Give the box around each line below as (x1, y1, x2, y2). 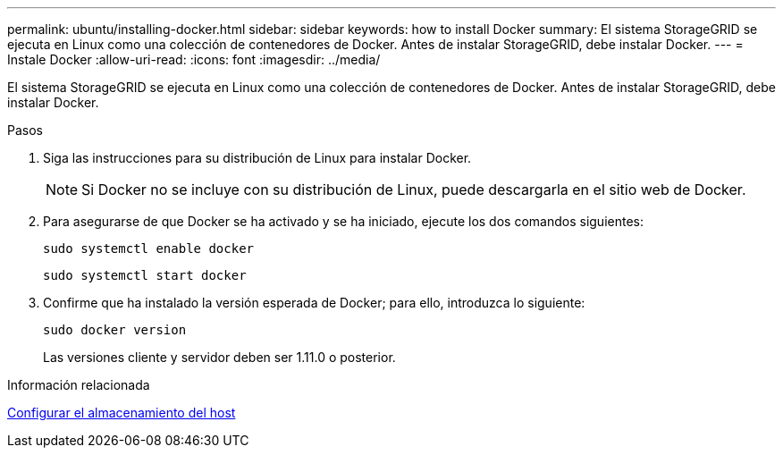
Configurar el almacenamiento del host (7, 405, 236, 420)
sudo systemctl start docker (43, 268, 247, 282)
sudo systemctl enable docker (43, 241, 255, 256)
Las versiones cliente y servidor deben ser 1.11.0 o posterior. (43, 350, 396, 365)
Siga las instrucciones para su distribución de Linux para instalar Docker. (43, 150, 472, 165)
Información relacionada (7, 377, 150, 392)
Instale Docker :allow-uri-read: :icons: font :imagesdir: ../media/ (7, 52, 381, 67)
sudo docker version (43, 323, 187, 337)
